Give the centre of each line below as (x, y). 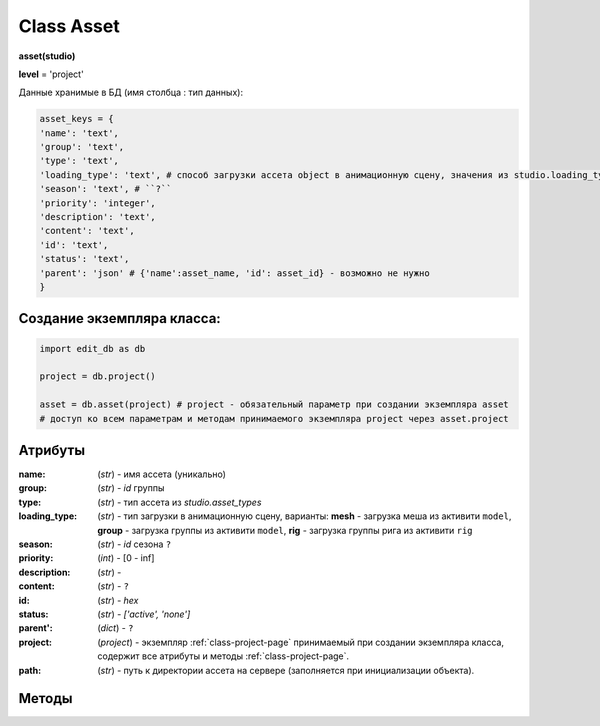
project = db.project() (98, 376)
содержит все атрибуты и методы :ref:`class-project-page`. (223, 656)
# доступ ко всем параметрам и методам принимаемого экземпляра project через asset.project (274, 418)
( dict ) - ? (115, 628)
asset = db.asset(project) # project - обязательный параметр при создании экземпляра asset (274, 404)
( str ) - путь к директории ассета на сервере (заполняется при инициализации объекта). (286, 670)
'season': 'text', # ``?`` (105, 189)
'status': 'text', (84, 259)
